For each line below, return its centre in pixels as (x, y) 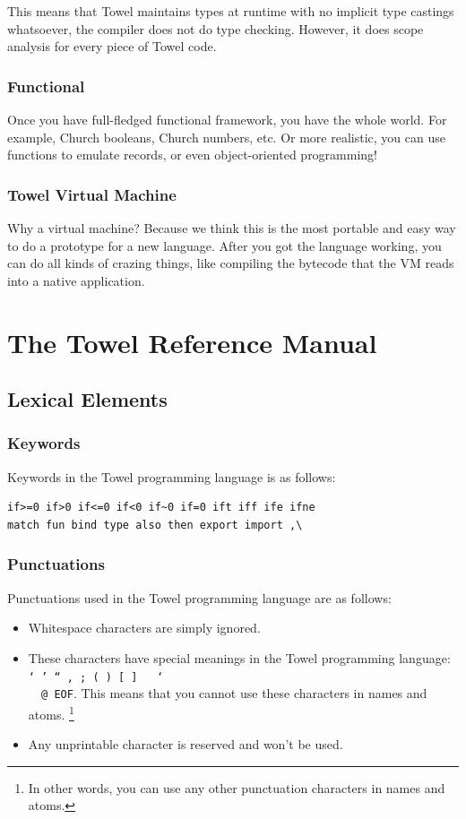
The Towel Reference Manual (192, 342)
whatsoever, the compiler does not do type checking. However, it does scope (216, 28)
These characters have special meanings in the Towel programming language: (239, 657)
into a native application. (76, 280)
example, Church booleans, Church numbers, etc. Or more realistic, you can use (226, 137)
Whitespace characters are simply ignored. (144, 628)
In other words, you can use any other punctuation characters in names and (237, 787)
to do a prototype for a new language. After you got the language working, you (224, 245)
